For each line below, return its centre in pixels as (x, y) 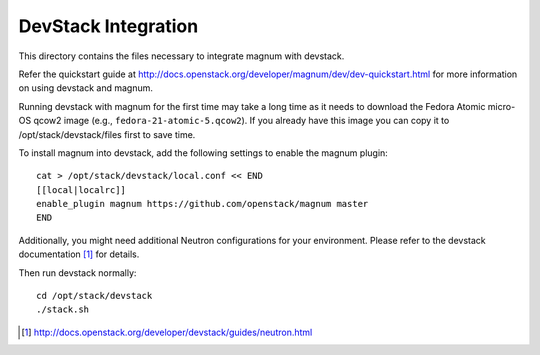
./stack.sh (63, 309)
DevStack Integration (108, 26)
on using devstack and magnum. (86, 88)
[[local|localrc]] (81, 189)
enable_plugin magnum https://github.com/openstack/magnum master (202, 204)
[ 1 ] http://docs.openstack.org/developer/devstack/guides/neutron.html (167, 332)
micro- (501, 106)
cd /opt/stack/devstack (94, 296)
